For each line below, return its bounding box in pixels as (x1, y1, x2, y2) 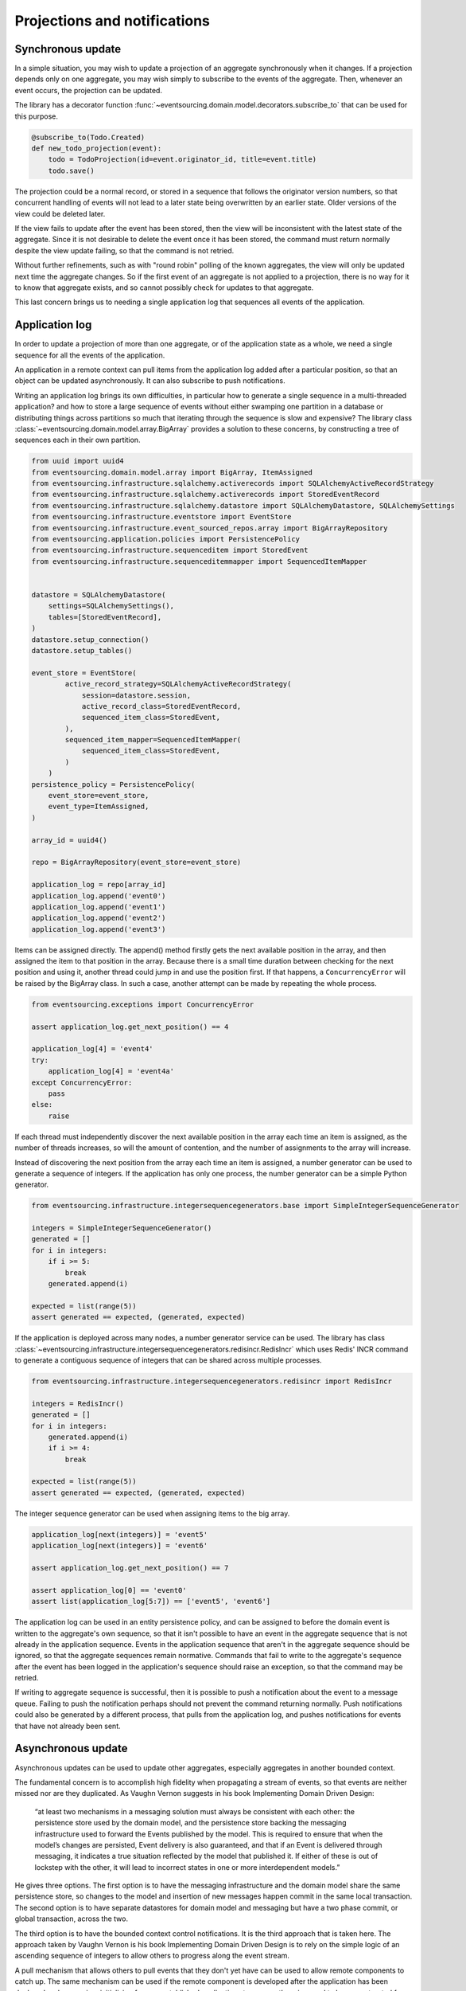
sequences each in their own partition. (14, 435, 141, 445)
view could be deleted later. (14, 209, 106, 218)
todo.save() (48, 166, 95, 175)
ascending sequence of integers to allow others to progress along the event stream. (14, 1951, 290, 1961)
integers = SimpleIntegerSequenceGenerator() (31, 1223, 212, 1233)
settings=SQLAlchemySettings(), (48, 601, 175, 611)
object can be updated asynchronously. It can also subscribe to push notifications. (14, 376, 285, 385)
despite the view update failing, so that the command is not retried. (14, 245, 235, 255)
